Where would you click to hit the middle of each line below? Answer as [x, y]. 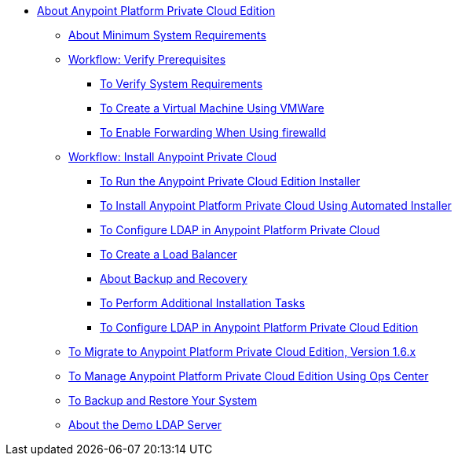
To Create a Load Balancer [169, 254]
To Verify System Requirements [181, 84]
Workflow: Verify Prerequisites [147, 59]
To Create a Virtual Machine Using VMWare [212, 108]
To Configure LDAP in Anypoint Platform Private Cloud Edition [259, 327]
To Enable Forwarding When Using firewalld [213, 132]
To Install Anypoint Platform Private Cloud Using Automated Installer [276, 205]
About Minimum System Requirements [167, 35]
